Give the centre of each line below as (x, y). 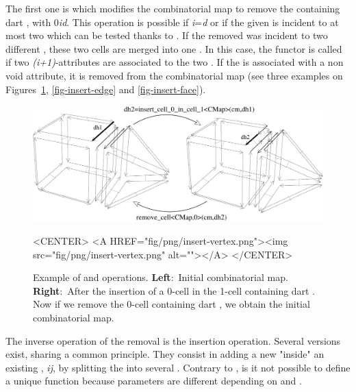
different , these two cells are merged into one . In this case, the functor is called (174, 48)
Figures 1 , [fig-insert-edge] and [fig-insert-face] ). (106, 89)
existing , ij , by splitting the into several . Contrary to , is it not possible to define (178, 367)
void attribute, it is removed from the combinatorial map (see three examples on (174, 75)
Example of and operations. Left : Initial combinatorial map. (161, 277)
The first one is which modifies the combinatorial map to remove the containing (173, 8)
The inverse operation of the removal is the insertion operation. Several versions (173, 340)
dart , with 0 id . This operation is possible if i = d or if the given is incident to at (172, 22)
